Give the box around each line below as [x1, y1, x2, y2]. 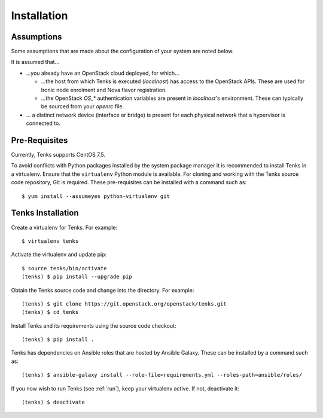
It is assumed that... [11, 59, 60, 66]
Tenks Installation [11, 208, 79, 218]
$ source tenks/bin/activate [22, 265, 107, 271]
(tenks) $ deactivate [22, 399, 85, 406]
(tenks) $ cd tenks [22, 309, 79, 316]
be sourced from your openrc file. [41, 103, 124, 110]
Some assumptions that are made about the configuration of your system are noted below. [11, 48, 234, 55]
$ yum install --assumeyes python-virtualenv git [22, 193, 170, 200]
